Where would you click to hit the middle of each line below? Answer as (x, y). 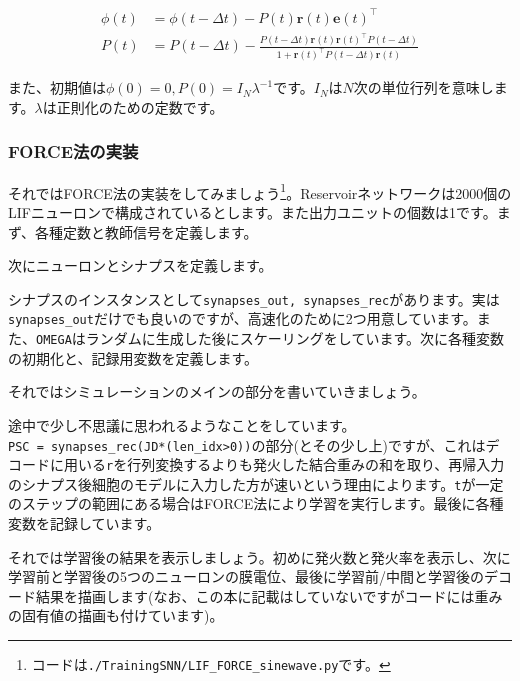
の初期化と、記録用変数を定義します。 (133, 357)
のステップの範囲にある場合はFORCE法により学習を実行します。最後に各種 (256, 503)
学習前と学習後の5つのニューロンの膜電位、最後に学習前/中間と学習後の (246, 576)
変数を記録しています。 (84, 523)
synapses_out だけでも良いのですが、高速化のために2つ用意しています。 (242, 318)
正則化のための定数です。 (140, 106)
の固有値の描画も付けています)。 (116, 615)
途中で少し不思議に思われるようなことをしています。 (182, 424)
